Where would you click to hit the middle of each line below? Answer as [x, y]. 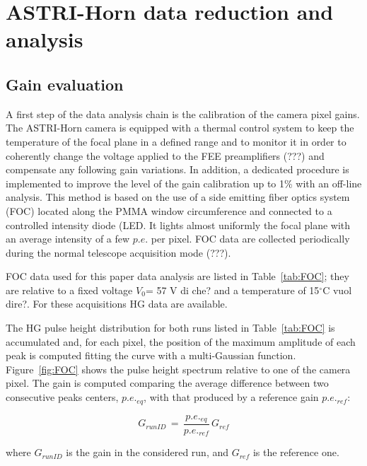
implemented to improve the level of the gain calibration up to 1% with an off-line [184, 183]
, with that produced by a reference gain [231, 397]
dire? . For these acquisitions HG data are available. [117, 304]
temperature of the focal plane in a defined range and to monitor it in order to [176, 141]
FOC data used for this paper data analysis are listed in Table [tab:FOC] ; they [177, 276]
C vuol [337, 290]
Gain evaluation [65, 84]
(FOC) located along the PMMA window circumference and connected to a [169, 210]
